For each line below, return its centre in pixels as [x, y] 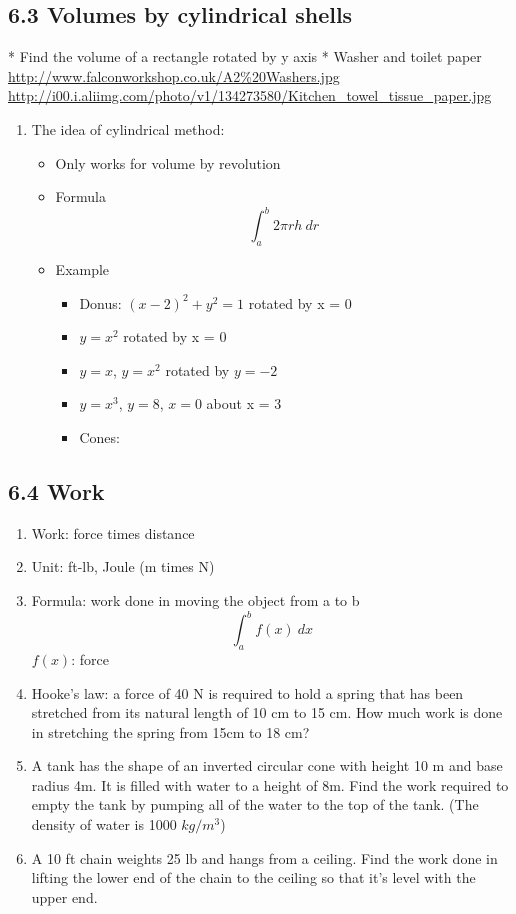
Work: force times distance [113, 532]
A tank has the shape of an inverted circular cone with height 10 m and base [267, 765]
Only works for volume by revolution [168, 162]
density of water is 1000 [104, 824]
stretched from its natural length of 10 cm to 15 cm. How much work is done [267, 712]
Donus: [100, 302]
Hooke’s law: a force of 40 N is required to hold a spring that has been [247, 692]
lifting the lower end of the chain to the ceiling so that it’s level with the [253, 877]
